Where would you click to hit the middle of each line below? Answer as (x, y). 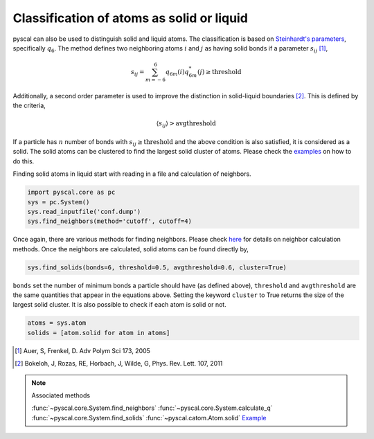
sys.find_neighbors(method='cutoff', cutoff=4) (109, 221)
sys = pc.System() (59, 202)
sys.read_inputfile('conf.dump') (84, 212)
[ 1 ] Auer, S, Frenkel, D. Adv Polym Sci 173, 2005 (82, 350)
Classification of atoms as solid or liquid (131, 18)
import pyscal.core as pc (71, 192)
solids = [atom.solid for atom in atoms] (99, 333)
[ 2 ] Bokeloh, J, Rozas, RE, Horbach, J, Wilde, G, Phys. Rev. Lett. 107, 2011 (119, 364)
